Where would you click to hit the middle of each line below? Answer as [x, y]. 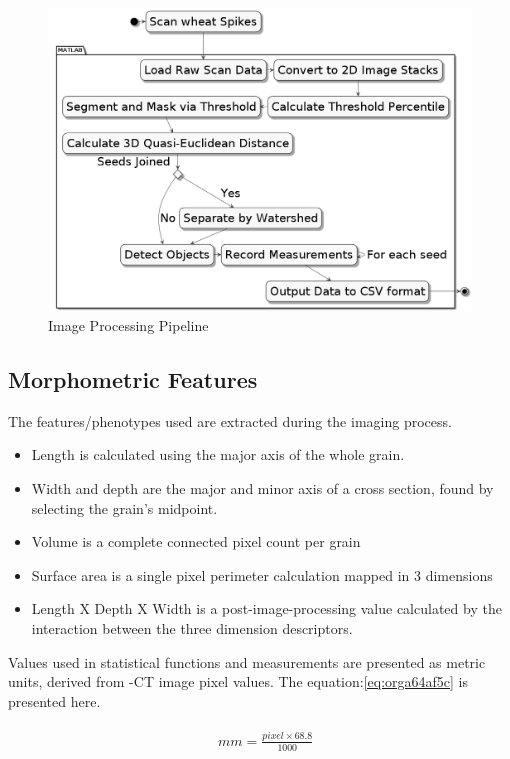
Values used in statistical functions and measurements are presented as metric [247, 661]
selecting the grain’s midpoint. [124, 507]
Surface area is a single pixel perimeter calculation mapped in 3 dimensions [262, 574]
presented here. [54, 700]
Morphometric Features [133, 379]
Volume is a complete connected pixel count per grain [196, 541]
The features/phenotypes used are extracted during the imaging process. [230, 420]
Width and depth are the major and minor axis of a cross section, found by [262, 488]
